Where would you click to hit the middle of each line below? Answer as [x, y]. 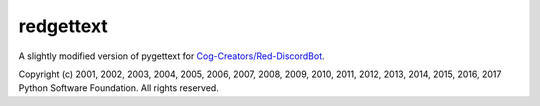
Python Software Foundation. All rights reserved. [118, 88]
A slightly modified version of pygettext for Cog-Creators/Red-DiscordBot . [171, 56]
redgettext [63, 26]
